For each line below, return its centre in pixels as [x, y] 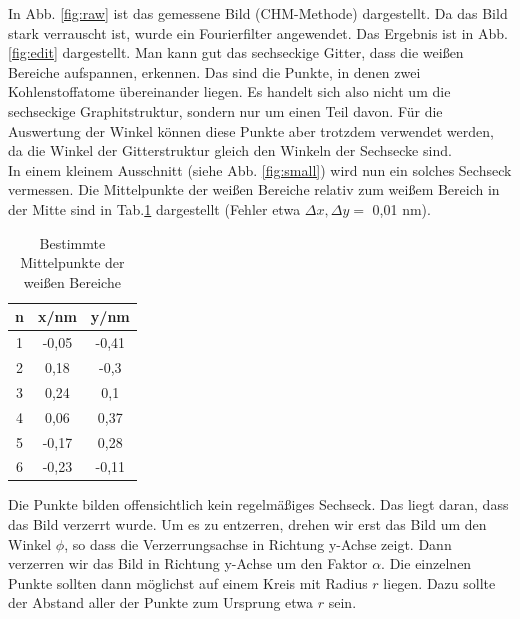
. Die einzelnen [426, 563]
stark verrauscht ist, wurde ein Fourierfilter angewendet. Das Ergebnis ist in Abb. [258, 32]
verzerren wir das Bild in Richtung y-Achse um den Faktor [188, 563]
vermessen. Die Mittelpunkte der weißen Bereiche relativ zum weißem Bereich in [254, 189]
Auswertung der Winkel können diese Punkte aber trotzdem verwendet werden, [251, 130]
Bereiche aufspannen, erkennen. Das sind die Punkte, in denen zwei [214, 71]
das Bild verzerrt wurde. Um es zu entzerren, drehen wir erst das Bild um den [247, 524]
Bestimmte [72, 242]
